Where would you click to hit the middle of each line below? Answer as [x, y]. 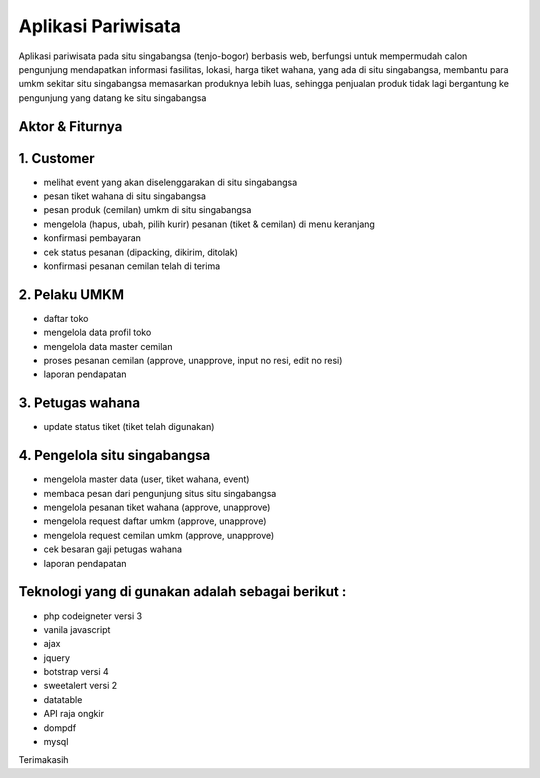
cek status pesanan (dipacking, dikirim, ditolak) [141, 252]
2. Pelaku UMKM [71, 294]
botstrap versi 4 [76, 672]
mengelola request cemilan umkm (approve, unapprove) [159, 535]
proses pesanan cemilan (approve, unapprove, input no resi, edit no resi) [193, 361]
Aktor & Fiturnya [70, 126]
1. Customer [56, 158]
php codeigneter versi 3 [93, 616]
